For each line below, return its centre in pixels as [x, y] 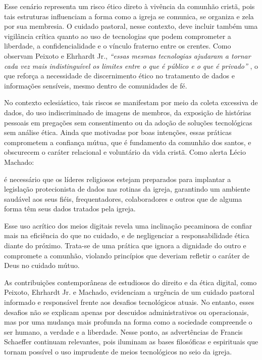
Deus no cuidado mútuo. [42, 265]
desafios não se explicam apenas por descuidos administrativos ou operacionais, [126, 312]
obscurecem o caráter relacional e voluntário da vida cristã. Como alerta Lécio [125, 152]
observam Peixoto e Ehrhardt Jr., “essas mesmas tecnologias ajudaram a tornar [127, 55]
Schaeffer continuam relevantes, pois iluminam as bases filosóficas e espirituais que [131, 342]
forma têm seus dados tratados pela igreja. [70, 209]
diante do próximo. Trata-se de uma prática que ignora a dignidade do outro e [125, 245]
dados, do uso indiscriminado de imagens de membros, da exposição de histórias [128, 112]
